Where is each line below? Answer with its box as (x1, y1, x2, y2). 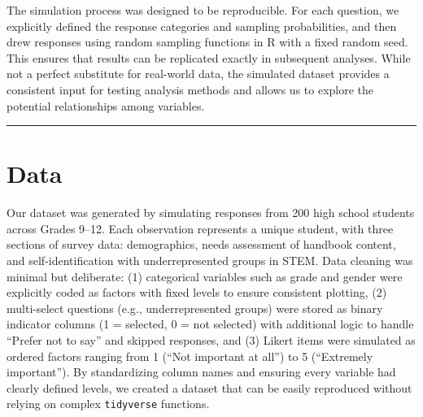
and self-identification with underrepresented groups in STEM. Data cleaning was (7, 252, 413, 269)
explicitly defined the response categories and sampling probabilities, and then (7, 17, 397, 34)
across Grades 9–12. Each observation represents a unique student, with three (7, 219, 394, 237)
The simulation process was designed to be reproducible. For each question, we (7, 2, 399, 18)
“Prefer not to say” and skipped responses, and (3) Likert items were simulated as (7, 332, 416, 349)
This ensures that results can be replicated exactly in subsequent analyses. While (7, 49, 411, 66)
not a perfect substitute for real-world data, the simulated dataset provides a (7, 65, 390, 82)
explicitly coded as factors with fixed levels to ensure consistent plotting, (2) (7, 284, 387, 301)
